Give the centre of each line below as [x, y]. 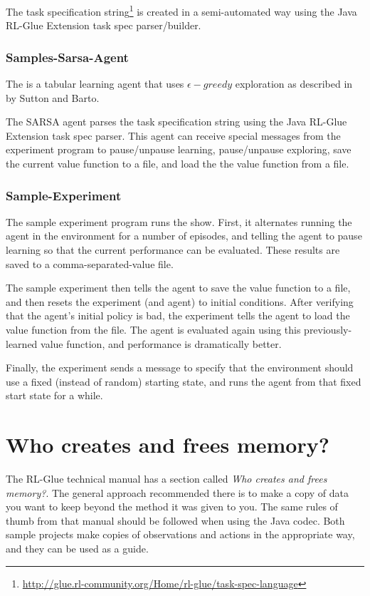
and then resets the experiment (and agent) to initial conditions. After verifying [180, 301]
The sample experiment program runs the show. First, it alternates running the [179, 221]
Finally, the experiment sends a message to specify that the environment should [180, 368]
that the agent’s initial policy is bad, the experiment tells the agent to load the [178, 315]
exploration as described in [294, 84]
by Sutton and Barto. [53, 97]
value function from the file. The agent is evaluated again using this [153, 329]
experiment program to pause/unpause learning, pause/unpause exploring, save [179, 149]
